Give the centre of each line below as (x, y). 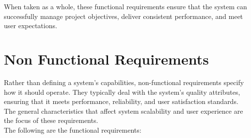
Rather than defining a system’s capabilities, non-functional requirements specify (124, 82)
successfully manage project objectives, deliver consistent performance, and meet (124, 16)
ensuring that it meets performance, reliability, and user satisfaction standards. (121, 101)
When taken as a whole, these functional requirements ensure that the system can (125, 6)
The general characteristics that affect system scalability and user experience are (124, 111)
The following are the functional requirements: (73, 129)
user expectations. (31, 26)
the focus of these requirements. (51, 120)
